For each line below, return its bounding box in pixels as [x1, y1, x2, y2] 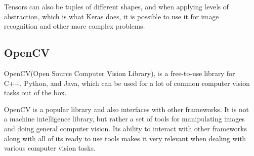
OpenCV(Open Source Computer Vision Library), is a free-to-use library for [4, 68, 235, 78]
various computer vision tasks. [4, 143, 96, 153]
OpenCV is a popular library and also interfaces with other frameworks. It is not [4, 104, 249, 114]
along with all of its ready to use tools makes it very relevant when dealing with [4, 133, 246, 143]
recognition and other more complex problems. [4, 21, 145, 31]
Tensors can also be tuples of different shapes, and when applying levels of [4, 1, 229, 11]
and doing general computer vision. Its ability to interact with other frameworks [4, 123, 247, 133]
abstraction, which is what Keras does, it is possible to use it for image [4, 11, 219, 21]
